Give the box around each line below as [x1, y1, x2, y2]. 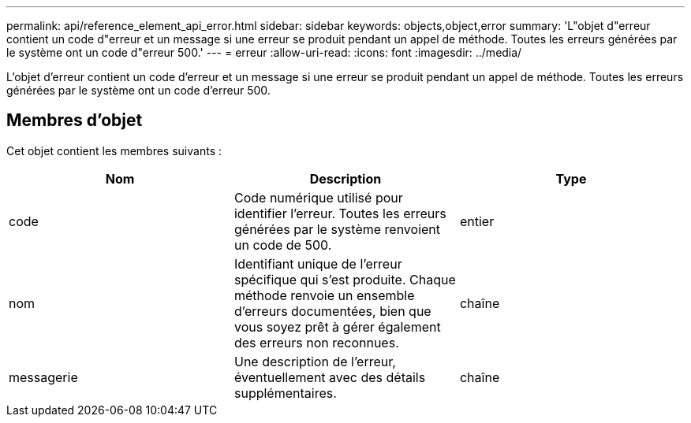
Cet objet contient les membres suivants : [6, 143, 222, 158]
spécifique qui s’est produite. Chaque [233, 271, 456, 288]
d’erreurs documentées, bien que [233, 302, 431, 319]
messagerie [9, 369, 78, 385]
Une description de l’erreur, [233, 353, 396, 369]
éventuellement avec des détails [233, 369, 426, 385]
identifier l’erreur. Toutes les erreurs [233, 205, 446, 221]
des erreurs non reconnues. [233, 334, 399, 351]
